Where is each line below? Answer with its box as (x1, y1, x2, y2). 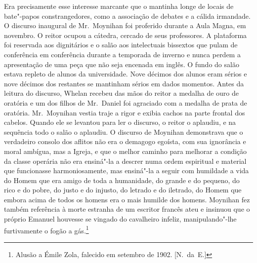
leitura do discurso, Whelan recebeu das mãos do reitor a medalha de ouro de (4, 88, 239, 98)
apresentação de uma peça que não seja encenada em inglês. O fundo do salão (4, 59, 239, 69)
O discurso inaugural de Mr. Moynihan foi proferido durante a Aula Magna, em (4, 20, 246, 31)
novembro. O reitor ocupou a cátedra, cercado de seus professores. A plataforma (4, 30, 247, 40)
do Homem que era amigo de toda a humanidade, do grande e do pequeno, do (4, 175, 240, 185)
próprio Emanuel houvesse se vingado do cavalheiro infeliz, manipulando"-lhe (4, 214, 237, 224)
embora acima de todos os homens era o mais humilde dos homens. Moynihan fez (4, 194, 250, 204)
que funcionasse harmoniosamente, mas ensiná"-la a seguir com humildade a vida (4, 165, 249, 176)
